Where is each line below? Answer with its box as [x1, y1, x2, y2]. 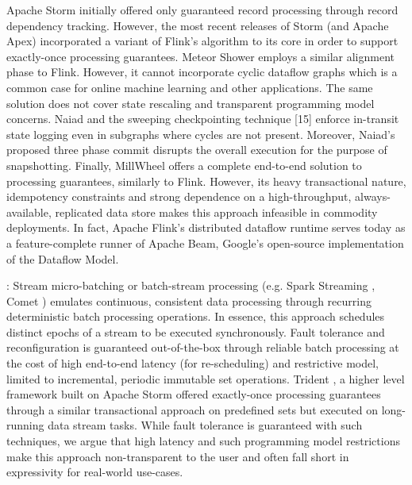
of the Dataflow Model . [6, 250, 119, 267]
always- [355, 188, 391, 205]
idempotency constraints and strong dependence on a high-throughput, [6, 188, 352, 205]
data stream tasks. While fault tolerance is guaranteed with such [48, 417, 363, 433]
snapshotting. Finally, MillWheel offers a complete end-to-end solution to [6, 156, 362, 173]
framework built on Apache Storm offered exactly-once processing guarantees [6, 386, 381, 402]
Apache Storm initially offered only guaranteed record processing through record [6, 2, 399, 17]
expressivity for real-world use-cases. [6, 464, 183, 480]
